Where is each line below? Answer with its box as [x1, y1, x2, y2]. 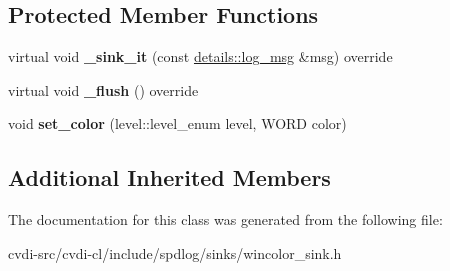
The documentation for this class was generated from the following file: [8, 209, 443, 230]
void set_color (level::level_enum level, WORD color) [8, 113, 347, 134]
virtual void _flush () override [8, 79, 199, 100]
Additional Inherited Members [8, 162, 331, 193]
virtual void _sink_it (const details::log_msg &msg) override [8, 46, 393, 67]
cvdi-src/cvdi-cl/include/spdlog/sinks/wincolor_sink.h [8, 242, 342, 263]
